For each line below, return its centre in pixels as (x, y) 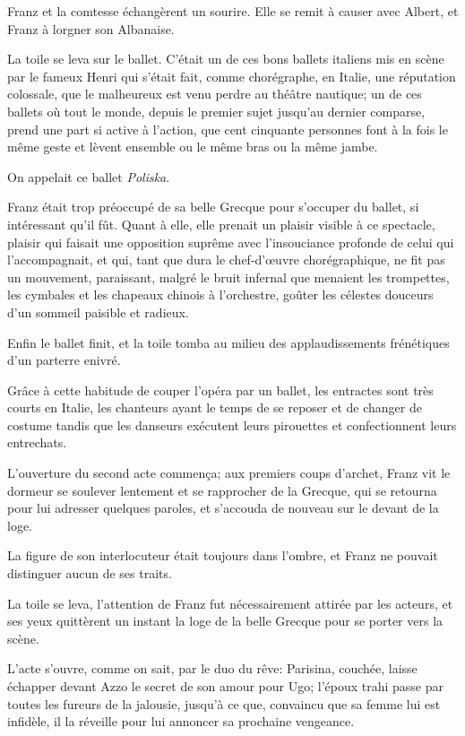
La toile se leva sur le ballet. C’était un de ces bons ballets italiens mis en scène (226, 59)
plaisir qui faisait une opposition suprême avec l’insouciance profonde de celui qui (231, 242)
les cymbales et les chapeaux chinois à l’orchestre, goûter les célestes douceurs (220, 294)
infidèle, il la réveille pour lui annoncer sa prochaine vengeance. (181, 721)
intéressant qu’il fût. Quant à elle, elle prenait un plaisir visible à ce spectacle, (221, 224)
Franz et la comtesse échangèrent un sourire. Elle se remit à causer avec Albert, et (233, 11)
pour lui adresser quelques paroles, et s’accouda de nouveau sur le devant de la (223, 508)
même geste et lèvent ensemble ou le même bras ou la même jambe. (193, 147)
